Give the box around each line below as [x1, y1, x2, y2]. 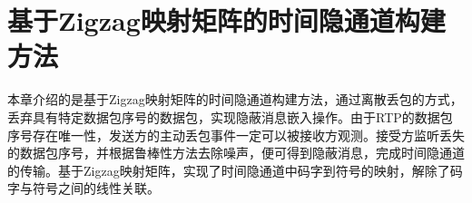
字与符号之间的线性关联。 [7, 179, 160, 198]
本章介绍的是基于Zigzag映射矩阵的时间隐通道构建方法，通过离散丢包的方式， [7, 90, 463, 109]
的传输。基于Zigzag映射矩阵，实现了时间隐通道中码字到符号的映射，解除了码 [7, 160, 463, 179]
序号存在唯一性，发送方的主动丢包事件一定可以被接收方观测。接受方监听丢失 [7, 125, 465, 144]
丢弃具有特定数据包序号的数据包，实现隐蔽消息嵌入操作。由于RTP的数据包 [7, 107, 453, 126]
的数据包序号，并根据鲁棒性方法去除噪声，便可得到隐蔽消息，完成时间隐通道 [7, 143, 465, 162]
